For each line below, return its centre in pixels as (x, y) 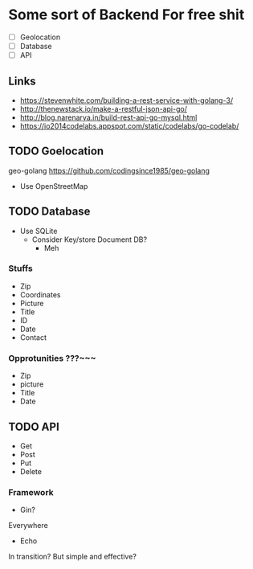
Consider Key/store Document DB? (89, 239)
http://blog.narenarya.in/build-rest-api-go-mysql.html (108, 117)
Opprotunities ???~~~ (52, 358)
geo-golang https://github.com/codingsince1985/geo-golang (109, 170)
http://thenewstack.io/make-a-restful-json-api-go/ (103, 108)
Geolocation (40, 37)
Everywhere (28, 526)
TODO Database (49, 212)
